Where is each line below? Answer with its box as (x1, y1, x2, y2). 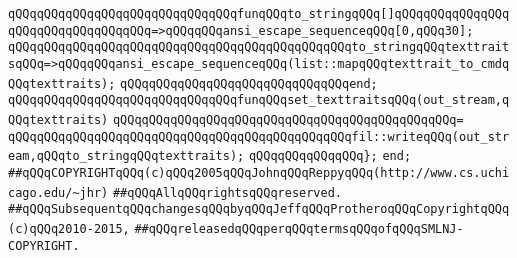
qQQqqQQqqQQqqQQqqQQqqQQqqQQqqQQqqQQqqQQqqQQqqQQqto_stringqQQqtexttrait (8, 40, 510, 55)
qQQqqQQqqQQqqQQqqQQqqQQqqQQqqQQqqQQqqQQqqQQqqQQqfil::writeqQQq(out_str (8, 129, 510, 144)
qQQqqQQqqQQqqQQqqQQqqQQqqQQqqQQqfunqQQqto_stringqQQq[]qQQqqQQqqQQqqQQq (8, 7, 510, 21)
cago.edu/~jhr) (8, 185, 109, 200)
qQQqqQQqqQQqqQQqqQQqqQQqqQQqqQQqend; (120, 76, 378, 91)
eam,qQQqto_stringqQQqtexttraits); (8, 149, 245, 164)
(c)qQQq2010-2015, (8, 221, 130, 236)
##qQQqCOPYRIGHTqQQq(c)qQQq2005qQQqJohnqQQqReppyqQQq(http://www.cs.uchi (8, 165, 510, 180)
